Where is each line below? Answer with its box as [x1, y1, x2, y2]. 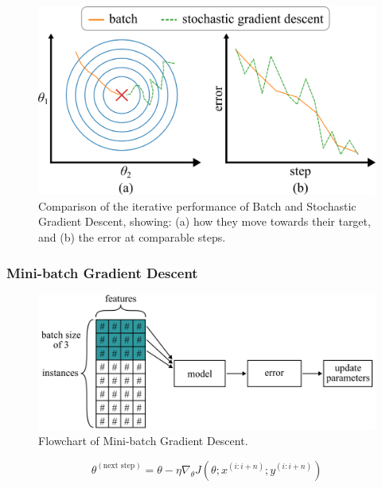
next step [103, 462, 135, 471]
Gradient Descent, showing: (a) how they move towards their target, [38, 213, 371, 230]
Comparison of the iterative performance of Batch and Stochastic [38, 197, 357, 214]
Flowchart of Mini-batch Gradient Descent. [38, 432, 248, 449]
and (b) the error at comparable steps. [38, 229, 226, 246]
